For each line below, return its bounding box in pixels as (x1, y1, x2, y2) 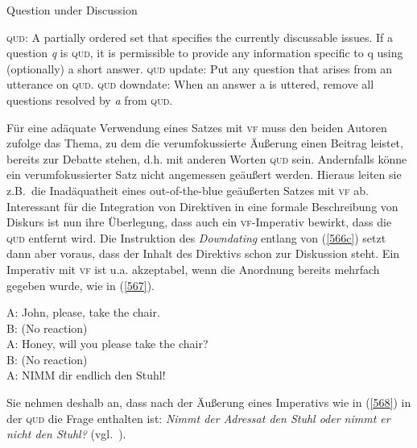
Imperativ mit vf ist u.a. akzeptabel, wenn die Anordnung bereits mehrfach (6, 260, 380, 277)
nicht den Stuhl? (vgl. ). (6, 425, 126, 442)
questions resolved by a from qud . (6, 91, 173, 108)
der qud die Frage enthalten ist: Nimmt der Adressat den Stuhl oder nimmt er (6, 409, 390, 426)
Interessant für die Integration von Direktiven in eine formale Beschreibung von (6, 197, 398, 214)
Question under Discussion (6, 2, 138, 18)
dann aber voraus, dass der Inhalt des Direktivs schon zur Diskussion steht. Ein (6, 245, 400, 262)
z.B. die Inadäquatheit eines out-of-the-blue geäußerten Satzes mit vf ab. (6, 181, 369, 198)
